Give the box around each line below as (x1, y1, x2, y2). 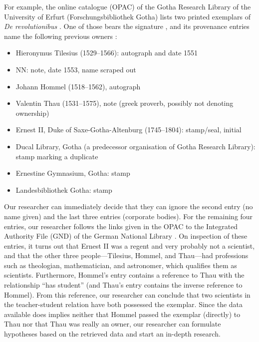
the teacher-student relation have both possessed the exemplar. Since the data (4, 299, 243, 310)
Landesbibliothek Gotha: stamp (15, 184, 112, 195)
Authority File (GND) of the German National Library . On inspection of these (4, 231, 248, 241)
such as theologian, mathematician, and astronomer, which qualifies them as (4, 260, 237, 270)
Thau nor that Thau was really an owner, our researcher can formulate (4, 319, 221, 329)
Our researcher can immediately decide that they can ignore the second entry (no (4, 201, 253, 212)
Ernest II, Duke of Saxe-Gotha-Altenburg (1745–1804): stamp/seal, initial (15, 124, 242, 135)
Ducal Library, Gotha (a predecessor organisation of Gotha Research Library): (15, 141, 256, 151)
